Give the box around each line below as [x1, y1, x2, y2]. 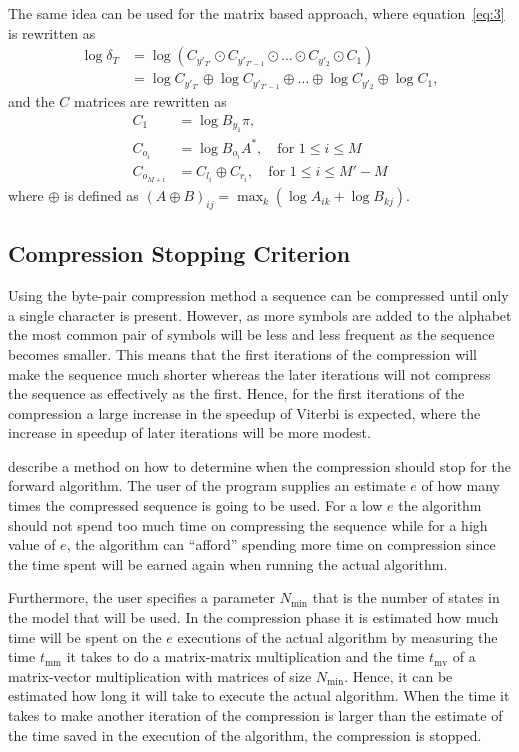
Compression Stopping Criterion [8, 238, 351, 269]
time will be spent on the [8, 626, 162, 647]
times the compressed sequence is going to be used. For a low [8, 495, 383, 516]
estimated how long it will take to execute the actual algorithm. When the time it [8, 685, 510, 706]
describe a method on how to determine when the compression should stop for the [8, 455, 511, 476]
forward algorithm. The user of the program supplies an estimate [8, 475, 406, 496]
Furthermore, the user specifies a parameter [8, 587, 276, 608]
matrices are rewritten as [74, 91, 227, 112]
